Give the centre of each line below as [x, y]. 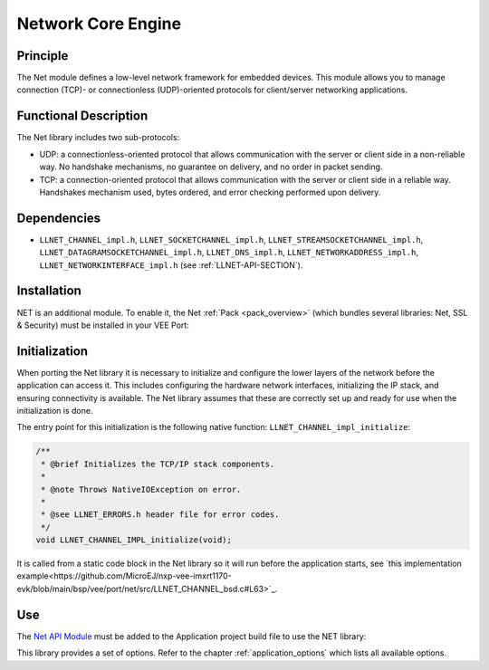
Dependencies [59, 218]
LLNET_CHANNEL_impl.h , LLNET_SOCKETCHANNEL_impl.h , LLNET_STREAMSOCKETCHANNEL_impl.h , [231, 239]
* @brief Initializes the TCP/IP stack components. [158, 464]
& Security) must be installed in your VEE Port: [103, 325]
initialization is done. [55, 410]
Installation [49, 291]
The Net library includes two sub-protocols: [98, 138]
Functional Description [82, 116]
